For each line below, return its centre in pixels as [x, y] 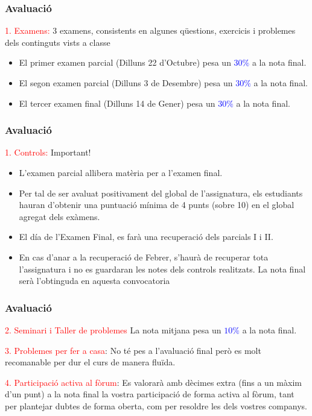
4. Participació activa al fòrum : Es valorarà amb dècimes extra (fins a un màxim [153, 382]
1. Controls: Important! [48, 152]
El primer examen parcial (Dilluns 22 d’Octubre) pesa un [125, 62]
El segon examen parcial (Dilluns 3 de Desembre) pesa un [126, 83]
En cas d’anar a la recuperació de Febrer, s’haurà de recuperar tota [144, 257]
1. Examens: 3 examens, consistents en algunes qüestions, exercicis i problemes [150, 30]
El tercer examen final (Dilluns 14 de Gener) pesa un [117, 103]
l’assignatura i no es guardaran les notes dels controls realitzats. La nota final [162, 269]
